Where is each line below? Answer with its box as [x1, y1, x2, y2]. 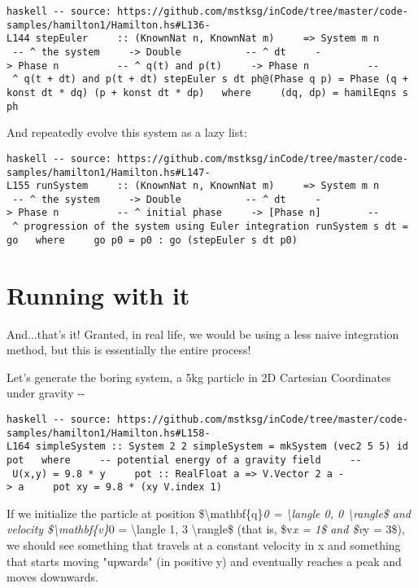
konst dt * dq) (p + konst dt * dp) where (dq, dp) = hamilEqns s [7, 86, 408, 99]
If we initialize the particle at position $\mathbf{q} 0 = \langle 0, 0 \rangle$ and [7, 504, 411, 521]
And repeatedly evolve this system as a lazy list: [7, 124, 247, 141]
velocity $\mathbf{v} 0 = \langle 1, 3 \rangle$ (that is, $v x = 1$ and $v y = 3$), [7, 520, 405, 538]
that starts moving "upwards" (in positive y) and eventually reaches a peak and [7, 552, 402, 569]
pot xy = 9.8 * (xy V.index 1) [53, 481, 222, 494]
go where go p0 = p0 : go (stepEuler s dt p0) [7, 234, 298, 246]
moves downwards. [7, 568, 98, 586]
